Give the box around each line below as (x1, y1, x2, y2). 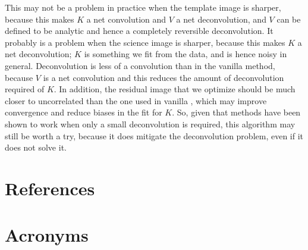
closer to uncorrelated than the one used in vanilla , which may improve (5, 94, 267, 107)
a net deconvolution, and (176, 12, 266, 25)
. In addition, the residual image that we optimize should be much (54, 83, 296, 95)
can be (276, 12, 301, 25)
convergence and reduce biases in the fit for (5, 106, 162, 118)
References (5, 176, 95, 200)
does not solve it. (5, 141, 67, 154)
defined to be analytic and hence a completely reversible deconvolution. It (5, 24, 274, 37)
